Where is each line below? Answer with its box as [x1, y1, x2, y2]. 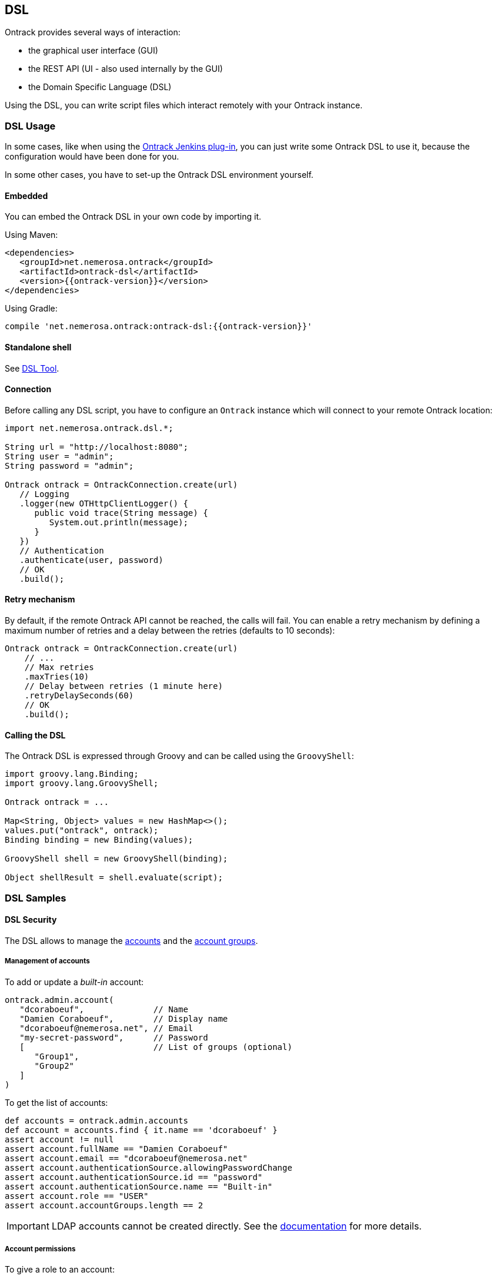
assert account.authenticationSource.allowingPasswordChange [5, 1162, 292, 1172]
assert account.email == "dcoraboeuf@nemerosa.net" [5, 1153, 248, 1163]
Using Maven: [5, 230, 58, 240]
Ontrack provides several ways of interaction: [5, 27, 181, 38]
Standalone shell [5, 342, 72, 352]
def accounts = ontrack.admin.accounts [5, 1115, 188, 1125]
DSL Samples [5, 892, 66, 904]
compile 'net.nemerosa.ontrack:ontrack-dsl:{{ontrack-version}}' [5, 322, 312, 332]
